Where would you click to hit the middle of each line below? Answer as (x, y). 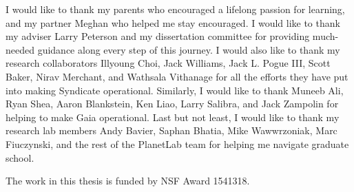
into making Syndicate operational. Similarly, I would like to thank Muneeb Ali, (175, 90)
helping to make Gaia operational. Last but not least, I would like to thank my (173, 117)
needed (20, 49)
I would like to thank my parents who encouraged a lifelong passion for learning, (175, 9)
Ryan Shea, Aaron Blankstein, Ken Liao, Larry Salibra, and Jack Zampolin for (172, 104)
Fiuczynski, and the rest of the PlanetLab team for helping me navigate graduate (177, 143)
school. (20, 157)
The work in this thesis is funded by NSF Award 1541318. (128, 181)
